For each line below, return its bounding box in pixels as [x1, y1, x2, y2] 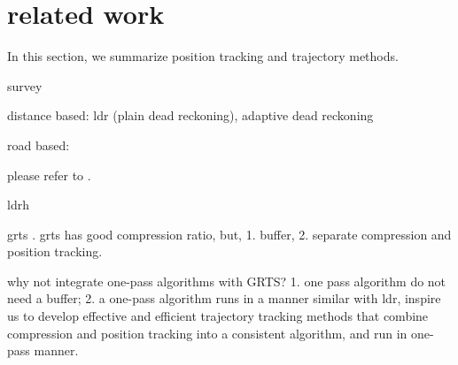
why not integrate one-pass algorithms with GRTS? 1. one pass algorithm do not [7, 271, 446, 290]
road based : [7, 135, 70, 154]
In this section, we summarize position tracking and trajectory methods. [7, 47, 399, 65]
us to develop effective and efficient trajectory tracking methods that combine [7, 307, 429, 325]
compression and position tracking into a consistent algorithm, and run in [7, 323, 408, 342]
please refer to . [7, 165, 91, 184]
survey [7, 76, 43, 95]
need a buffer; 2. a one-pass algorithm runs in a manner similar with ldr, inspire [7, 289, 441, 308]
